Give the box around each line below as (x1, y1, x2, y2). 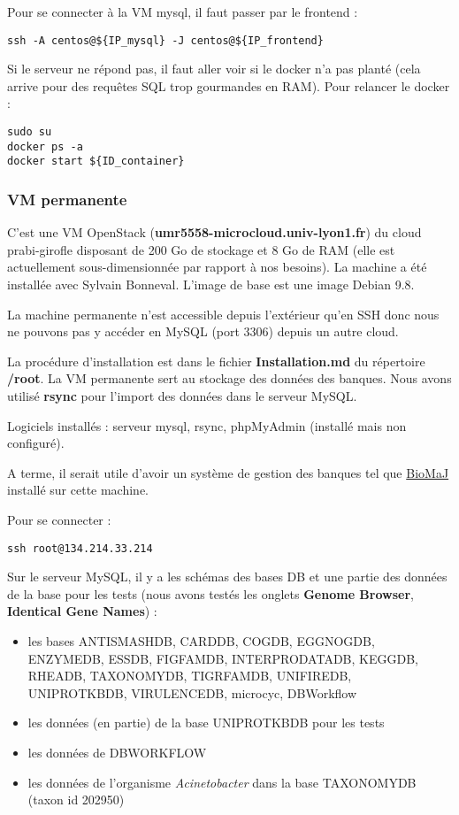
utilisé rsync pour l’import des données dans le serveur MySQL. (7, 386, 357, 404)
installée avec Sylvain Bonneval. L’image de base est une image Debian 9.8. (7, 275, 415, 293)
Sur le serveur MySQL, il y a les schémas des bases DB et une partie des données (7, 567, 448, 586)
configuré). (7, 434, 65, 452)
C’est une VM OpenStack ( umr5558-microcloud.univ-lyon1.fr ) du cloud (7, 223, 422, 242)
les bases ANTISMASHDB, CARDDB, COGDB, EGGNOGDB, (27, 631, 375, 650)
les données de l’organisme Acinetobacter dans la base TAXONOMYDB (27, 773, 417, 791)
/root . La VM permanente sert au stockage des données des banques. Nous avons (7, 369, 452, 388)
